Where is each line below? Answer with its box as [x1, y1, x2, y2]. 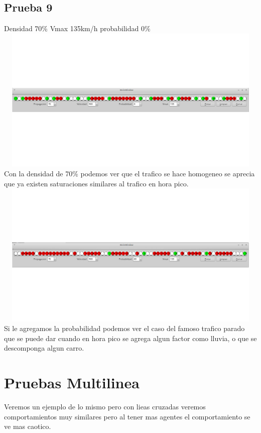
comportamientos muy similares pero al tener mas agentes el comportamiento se [4, 411, 250, 421]
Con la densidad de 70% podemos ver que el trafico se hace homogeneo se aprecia [4, 168, 255, 178]
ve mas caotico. [4, 421, 51, 431]
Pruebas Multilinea [4, 372, 140, 393]
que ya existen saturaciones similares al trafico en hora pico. [4, 178, 189, 188]
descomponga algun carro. [4, 343, 84, 353]
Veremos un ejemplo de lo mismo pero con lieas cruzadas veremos [4, 401, 206, 412]
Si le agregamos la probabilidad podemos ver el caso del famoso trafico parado [4, 323, 245, 334]
